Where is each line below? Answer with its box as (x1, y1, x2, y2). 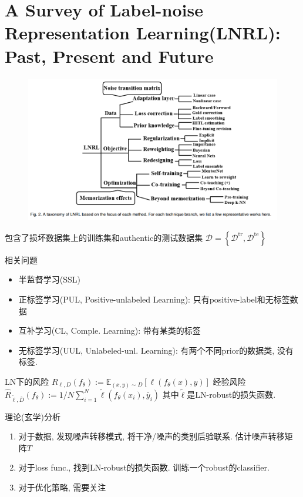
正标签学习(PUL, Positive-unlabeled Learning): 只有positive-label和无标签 (18, 293, 290, 305)
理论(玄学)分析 (5, 410, 60, 422)
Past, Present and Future (5, 43, 214, 68)
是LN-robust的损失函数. (187, 388, 276, 400)
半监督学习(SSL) (18, 273, 81, 286)
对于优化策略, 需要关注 (18, 481, 106, 493)
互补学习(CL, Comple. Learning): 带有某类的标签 (18, 324, 201, 337)
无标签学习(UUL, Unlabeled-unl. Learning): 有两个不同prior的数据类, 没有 (18, 344, 294, 356)
